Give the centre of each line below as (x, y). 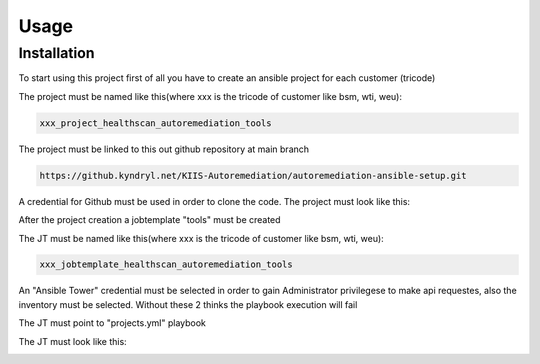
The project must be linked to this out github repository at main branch (164, 149)
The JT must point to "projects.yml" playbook (112, 323)
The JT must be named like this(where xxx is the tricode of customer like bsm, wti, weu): (201, 238)
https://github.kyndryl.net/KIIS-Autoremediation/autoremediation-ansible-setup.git (253, 175)
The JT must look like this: (72, 341)
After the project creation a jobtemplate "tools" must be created (149, 220)
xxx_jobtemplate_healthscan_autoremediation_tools (166, 264)
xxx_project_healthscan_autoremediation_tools (155, 123)
